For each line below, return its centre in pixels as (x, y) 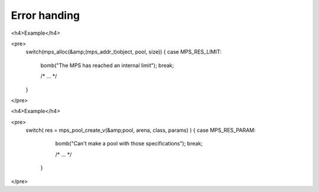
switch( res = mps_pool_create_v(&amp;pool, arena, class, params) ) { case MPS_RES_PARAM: (141, 130)
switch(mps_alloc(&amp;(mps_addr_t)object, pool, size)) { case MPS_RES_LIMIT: (123, 52)
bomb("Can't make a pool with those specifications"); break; (129, 144)
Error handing (45, 15)
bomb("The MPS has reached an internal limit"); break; (107, 65)
